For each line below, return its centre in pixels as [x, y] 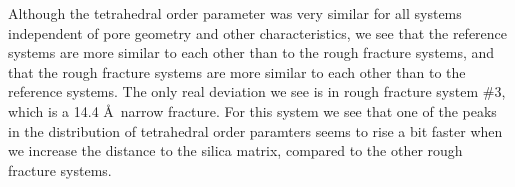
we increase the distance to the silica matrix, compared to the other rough [235, 150]
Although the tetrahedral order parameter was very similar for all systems [235, 13]
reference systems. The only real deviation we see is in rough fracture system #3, [257, 91]
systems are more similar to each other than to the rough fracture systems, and [251, 52]
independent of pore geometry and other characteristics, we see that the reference [258, 32]
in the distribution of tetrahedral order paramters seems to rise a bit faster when [255, 130]
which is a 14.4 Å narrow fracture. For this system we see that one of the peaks [252, 110]
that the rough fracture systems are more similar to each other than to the [237, 71]
